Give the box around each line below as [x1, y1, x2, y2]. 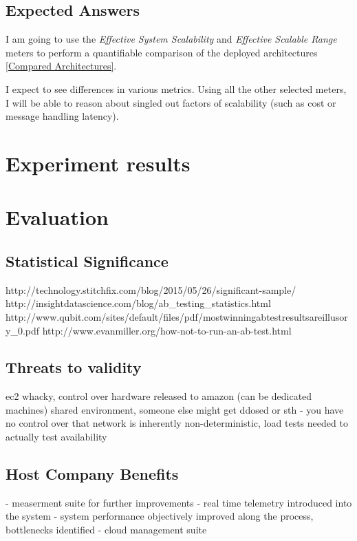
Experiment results [6, 149, 191, 177]
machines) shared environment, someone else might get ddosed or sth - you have [6, 402, 344, 416]
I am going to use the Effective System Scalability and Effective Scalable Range [6, 32, 337, 46]
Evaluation [6, 203, 109, 231]
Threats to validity [6, 357, 142, 378]
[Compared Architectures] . [6, 59, 117, 73]
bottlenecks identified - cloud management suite [6, 522, 207, 537]
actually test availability [6, 429, 107, 444]
